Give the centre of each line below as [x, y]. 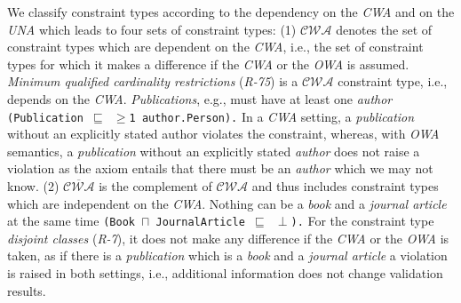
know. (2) [33, 186]
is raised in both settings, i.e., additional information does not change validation [225, 273]
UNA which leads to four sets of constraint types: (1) [152, 29]
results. [27, 290]
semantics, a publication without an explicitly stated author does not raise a [214, 151]
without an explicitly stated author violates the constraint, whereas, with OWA [223, 134]
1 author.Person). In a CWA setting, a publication [272, 116]
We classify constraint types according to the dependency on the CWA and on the [231, 12]
